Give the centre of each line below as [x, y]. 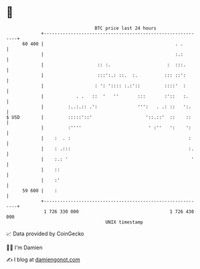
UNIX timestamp [124, 222]
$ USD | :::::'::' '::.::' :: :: [99, 117]
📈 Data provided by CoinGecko [45, 234]
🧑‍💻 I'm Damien [25, 247]
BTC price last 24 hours [126, 28]
